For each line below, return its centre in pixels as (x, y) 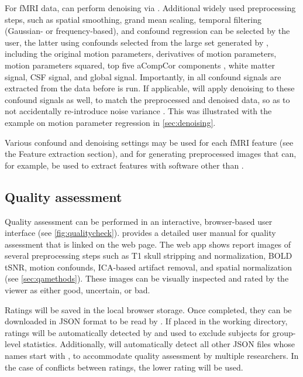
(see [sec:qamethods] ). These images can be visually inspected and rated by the (147, 278)
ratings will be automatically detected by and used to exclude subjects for (137, 332)
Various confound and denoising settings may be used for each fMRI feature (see (149, 142)
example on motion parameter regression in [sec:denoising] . (110, 122)
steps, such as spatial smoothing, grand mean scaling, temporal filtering (133, 19)
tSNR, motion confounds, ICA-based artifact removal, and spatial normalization (148, 267)
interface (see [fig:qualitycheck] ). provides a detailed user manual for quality (140, 233)
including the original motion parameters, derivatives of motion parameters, (141, 54)
